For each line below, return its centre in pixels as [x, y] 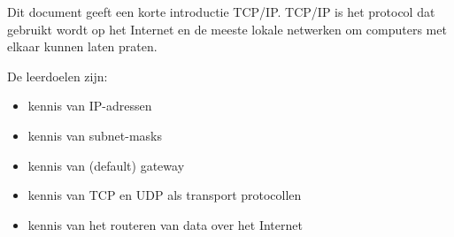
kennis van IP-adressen [90, 106]
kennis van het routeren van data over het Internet [165, 224]
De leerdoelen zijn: [58, 76]
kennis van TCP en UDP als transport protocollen [165, 195]
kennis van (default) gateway [106, 165]
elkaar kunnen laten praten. [82, 46]
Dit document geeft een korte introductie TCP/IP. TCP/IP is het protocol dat [221, 11]
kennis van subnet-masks [95, 135]
